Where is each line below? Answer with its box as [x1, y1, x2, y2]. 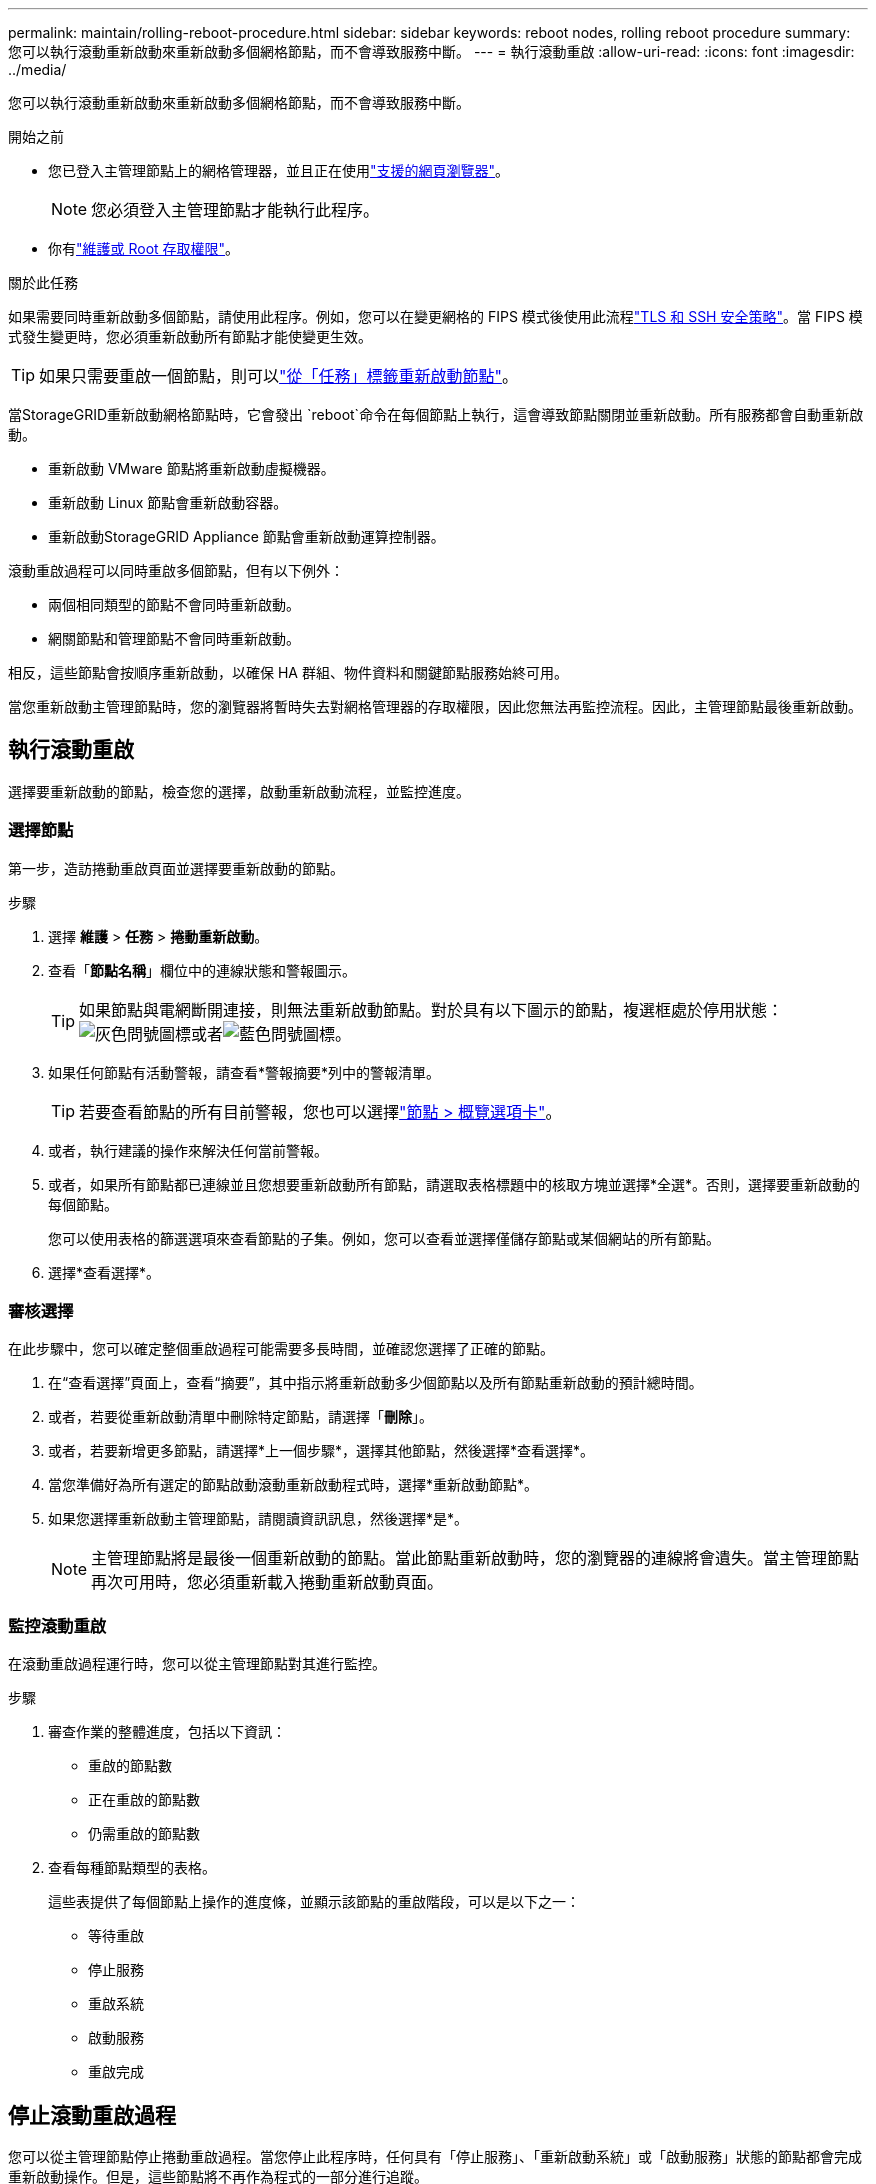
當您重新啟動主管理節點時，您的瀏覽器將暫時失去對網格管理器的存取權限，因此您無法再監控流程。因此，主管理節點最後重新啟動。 [8, 698, 862, 715]
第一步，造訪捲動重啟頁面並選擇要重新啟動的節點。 [8, 859, 344, 877]
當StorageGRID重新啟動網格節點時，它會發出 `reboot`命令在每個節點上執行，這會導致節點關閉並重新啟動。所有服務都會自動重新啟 [8, 406, 864, 423]
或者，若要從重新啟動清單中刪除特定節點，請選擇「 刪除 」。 [48, 1408, 433, 1426]
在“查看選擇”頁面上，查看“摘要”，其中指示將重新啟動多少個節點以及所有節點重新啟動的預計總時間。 [48, 1374, 703, 1392]
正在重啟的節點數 [88, 1791, 200, 1809]
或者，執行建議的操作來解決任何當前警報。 [48, 1141, 328, 1159]
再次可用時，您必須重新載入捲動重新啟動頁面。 [91, 1572, 444, 1593]
